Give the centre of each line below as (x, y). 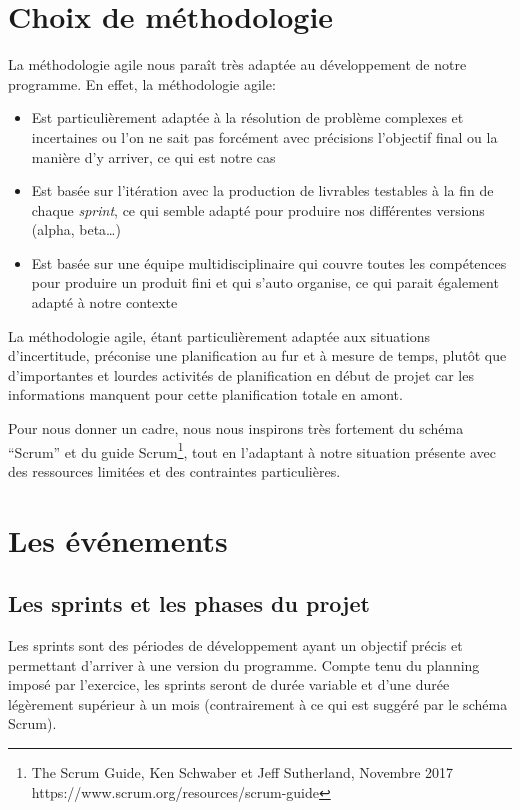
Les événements (118, 539)
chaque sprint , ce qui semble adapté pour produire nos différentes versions (258, 209)
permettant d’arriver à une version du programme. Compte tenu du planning (244, 664)
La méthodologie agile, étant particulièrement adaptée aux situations (219, 335)
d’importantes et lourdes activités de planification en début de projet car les (241, 374)
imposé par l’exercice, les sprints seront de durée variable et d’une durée (229, 684)
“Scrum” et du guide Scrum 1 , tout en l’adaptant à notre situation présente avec (252, 450)
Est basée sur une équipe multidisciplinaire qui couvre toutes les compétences (269, 262)
